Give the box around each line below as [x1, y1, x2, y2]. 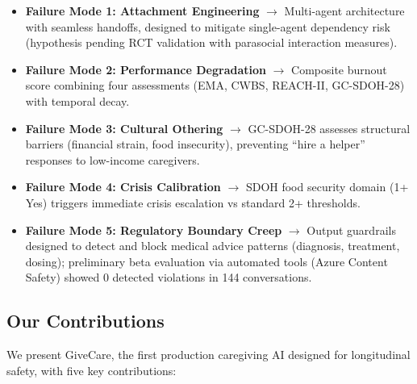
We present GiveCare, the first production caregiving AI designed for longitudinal [6, 346, 411, 363]
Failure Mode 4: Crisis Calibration [25, 178, 221, 195]
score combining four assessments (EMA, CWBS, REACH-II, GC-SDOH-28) [25, 77, 405, 94]
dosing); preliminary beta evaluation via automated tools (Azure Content [25, 253, 388, 269]
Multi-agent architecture [284, 2, 405, 19]
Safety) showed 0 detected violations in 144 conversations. [25, 269, 312, 286]
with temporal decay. [25, 92, 130, 109]
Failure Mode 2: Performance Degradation [25, 61, 266, 77]
